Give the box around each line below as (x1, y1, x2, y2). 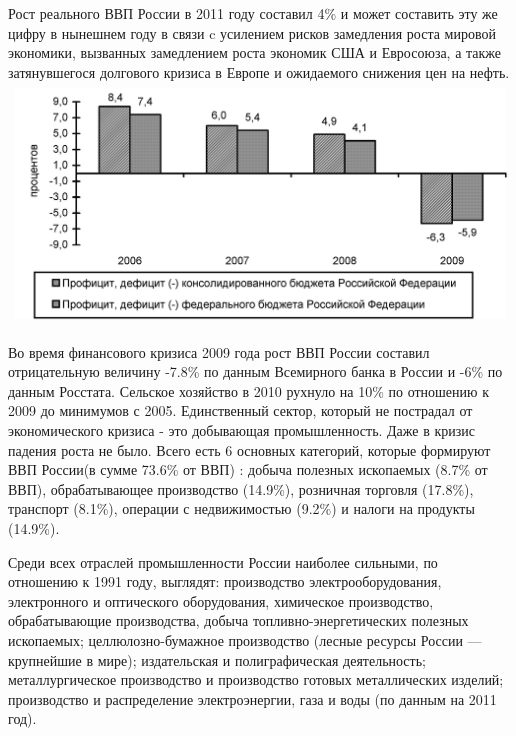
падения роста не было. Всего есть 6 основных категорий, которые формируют (8, 439, 491, 460)
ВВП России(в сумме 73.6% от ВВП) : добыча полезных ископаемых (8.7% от (8, 459, 488, 480)
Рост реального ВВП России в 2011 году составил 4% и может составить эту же (8, 3, 498, 23)
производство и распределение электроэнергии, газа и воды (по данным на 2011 (8, 688, 497, 709)
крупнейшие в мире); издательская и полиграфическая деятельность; (8, 649, 426, 670)
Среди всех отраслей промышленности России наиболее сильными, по (8, 551, 438, 572)
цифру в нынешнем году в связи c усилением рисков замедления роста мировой (8, 22, 496, 43)
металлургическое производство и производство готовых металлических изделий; (8, 669, 504, 690)
